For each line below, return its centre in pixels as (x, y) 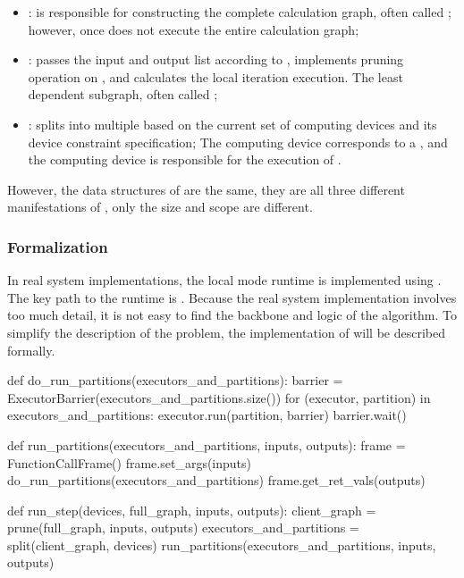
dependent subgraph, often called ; (123, 94)
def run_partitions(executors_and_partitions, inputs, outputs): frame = (207, 444)
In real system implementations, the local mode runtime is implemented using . (224, 280)
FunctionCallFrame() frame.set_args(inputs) (129, 462)
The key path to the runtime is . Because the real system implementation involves (232, 297)
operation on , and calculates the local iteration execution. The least (215, 76)
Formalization (58, 246)
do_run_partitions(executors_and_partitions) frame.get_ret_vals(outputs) (216, 480)
